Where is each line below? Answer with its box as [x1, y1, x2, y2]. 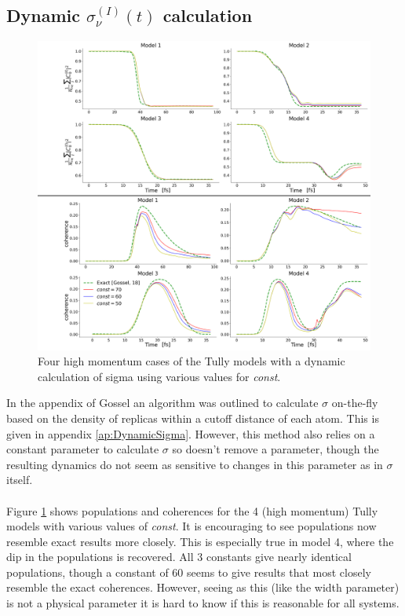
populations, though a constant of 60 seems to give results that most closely [6, 563, 371, 580]
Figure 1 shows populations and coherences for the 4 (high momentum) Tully [6, 502, 378, 519]
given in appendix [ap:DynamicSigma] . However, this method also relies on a [6, 425, 375, 442]
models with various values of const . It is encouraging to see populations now [6, 518, 377, 534]
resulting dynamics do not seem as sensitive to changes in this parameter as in [6, 456, 383, 472]
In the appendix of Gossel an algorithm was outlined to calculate [6, 394, 319, 411]
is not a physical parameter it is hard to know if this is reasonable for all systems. [6, 595, 400, 611]
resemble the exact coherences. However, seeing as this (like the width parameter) [6, 579, 400, 596]
